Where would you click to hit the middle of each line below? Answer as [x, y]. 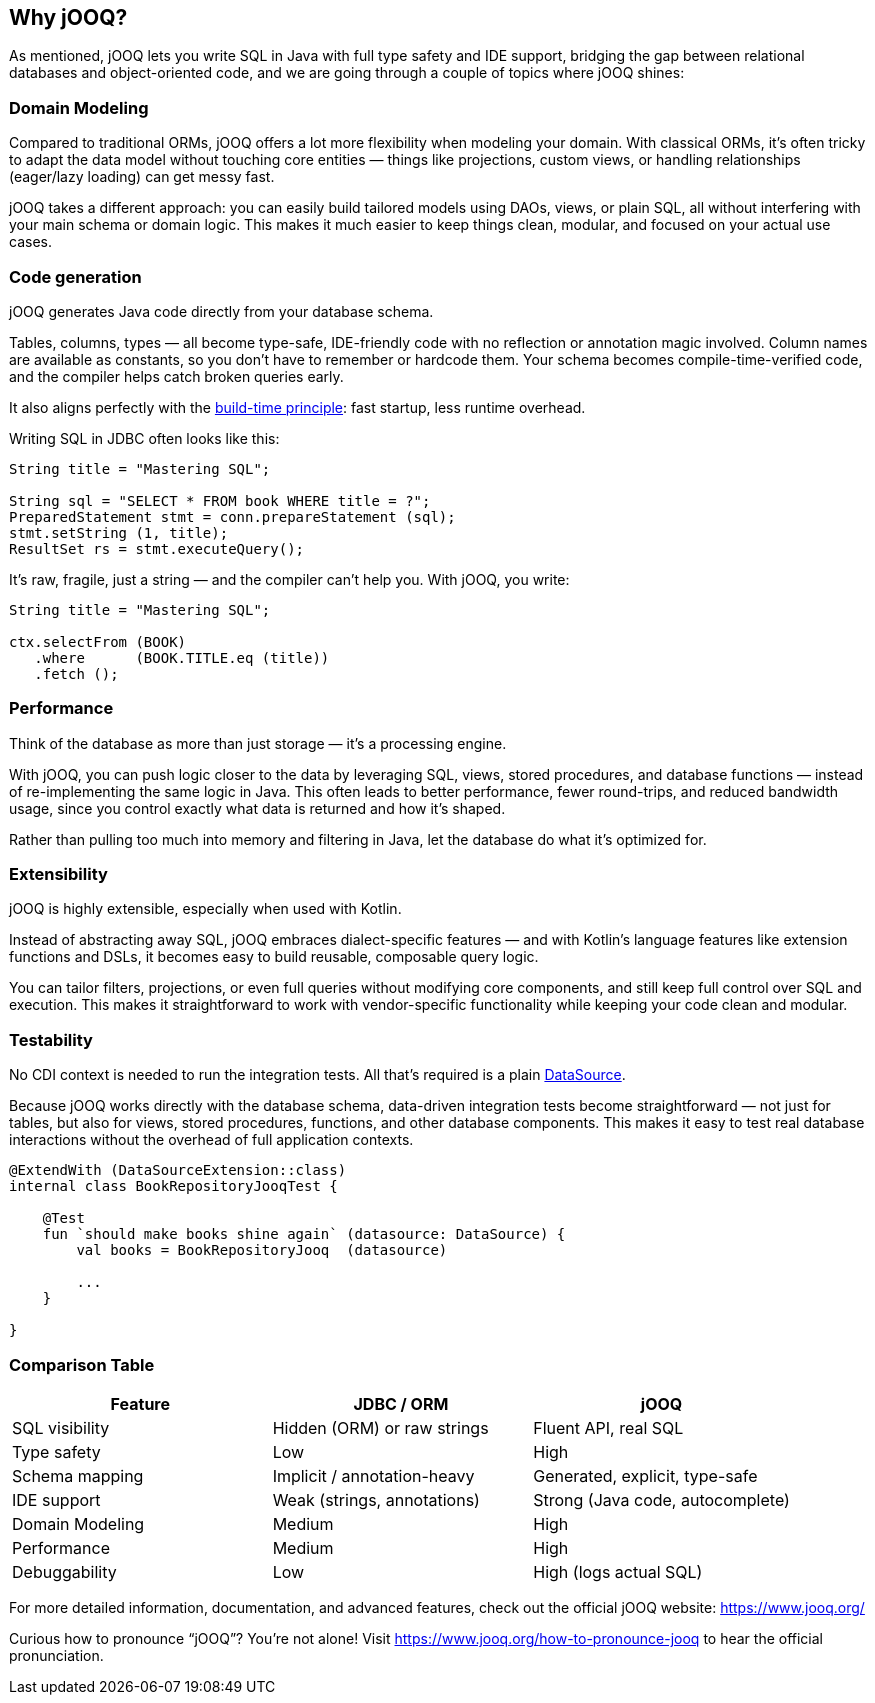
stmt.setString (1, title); [119, 532]
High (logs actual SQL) [618, 1571]
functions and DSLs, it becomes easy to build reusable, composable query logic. [274, 957]
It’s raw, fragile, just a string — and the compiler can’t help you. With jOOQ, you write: [289, 579]
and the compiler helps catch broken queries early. [176, 376]
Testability [51, 1039]
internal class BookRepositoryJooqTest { [173, 1186]
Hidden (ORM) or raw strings [380, 1427]
